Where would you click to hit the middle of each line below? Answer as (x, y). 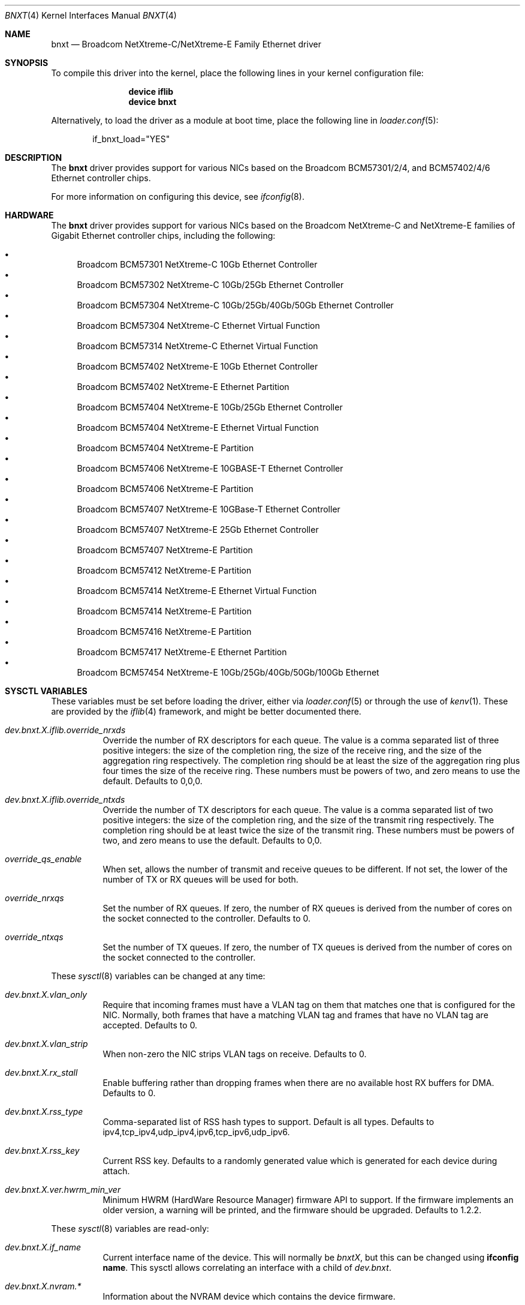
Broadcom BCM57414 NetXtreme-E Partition (164, 611)
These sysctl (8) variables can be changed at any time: (158, 976)
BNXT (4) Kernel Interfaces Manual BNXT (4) (91, 15)
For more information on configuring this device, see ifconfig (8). (178, 196)
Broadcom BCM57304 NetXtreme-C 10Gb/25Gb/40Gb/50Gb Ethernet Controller (235, 305)
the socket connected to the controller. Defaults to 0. (207, 918)
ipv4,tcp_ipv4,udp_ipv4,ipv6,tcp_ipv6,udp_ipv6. (196, 1132)
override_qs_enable (43, 859)
